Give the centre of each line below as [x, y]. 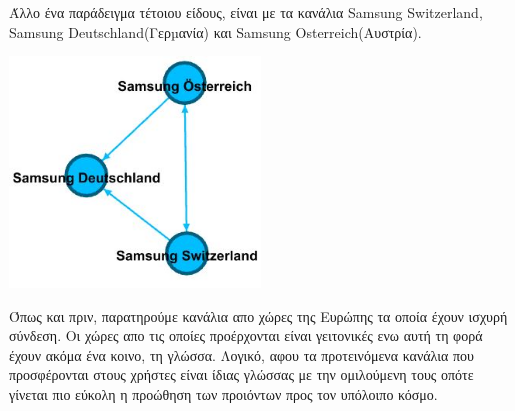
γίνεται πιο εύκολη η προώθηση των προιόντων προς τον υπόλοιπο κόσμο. [223, 393]
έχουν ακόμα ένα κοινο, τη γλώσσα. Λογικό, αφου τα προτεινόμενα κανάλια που [241, 354]
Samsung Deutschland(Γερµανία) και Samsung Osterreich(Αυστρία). [215, 31]
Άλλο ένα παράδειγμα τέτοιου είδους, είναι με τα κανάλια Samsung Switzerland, [246, 12]
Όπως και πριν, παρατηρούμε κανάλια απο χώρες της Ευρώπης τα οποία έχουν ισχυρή [258, 315]
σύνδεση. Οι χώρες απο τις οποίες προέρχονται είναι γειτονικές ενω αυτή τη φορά [246, 335]
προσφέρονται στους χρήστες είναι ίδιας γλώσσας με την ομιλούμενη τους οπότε [241, 374]
